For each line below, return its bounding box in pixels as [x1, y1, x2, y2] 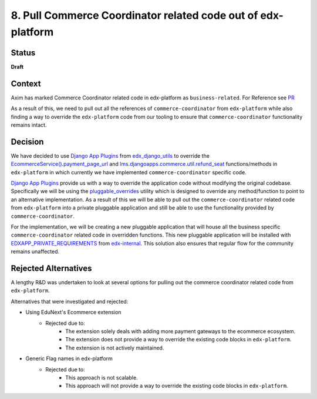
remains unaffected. [11, 248, 60, 255]
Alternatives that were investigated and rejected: [11, 298, 129, 305]
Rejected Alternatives [11, 263, 92, 273]
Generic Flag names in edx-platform [25, 355, 113, 362]
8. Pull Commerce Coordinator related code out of [11, 9, 258, 22]
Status [11, 48, 36, 58]
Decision [11, 137, 44, 147]
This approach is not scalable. [65, 374, 138, 381]
